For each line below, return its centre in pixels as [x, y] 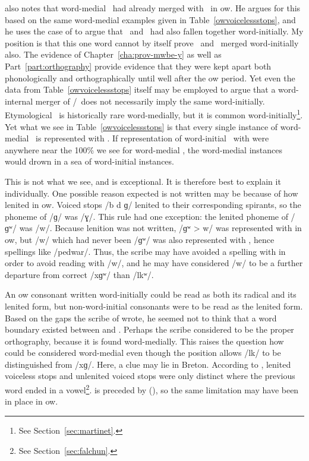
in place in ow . [31, 401]
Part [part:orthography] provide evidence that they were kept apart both [138, 66]
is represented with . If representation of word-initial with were [152, 138]
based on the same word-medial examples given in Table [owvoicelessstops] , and [150, 19]
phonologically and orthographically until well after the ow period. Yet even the [150, 78]
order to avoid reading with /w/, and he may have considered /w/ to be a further [154, 263]
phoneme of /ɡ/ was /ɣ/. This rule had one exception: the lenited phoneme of [146, 216]
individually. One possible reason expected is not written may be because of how [152, 193]
